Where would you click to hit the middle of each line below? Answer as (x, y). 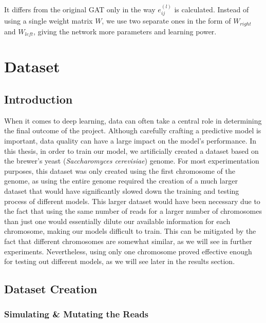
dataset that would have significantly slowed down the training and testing (122, 191)
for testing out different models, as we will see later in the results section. (120, 261)
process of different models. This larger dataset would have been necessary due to (132, 201)
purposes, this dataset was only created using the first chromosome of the (120, 170)
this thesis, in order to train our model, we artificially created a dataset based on (131, 150)
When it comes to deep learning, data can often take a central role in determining (133, 120)
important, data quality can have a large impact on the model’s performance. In (130, 141)
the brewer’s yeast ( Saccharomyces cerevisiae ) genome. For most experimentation (132, 161)
